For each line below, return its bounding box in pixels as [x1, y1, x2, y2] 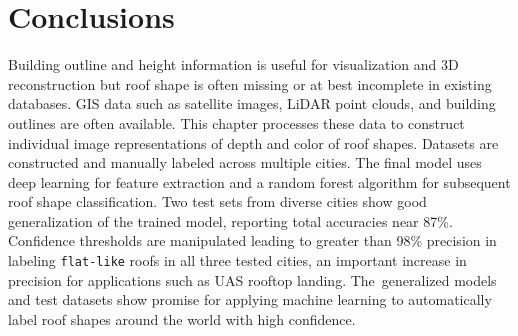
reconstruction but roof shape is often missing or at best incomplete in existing [8, 73, 492, 94]
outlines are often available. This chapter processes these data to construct [8, 112, 465, 133]
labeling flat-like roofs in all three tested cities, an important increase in [8, 250, 467, 271]
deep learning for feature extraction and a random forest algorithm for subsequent [8, 171, 511, 192]
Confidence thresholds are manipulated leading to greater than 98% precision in [8, 230, 497, 251]
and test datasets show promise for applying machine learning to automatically [8, 289, 492, 310]
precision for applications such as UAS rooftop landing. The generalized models [8, 269, 497, 290]
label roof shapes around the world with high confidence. [8, 308, 356, 329]
